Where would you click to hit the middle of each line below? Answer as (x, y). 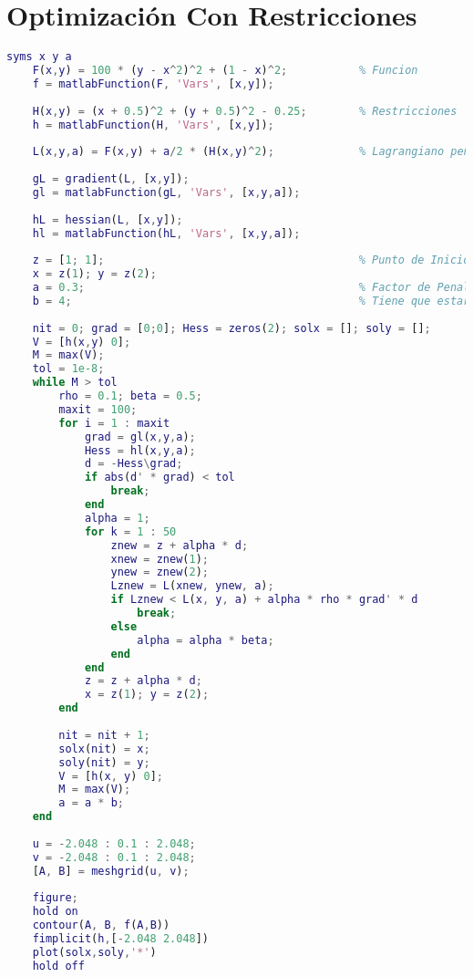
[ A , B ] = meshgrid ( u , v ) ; (111, 871)
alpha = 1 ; (117, 518)
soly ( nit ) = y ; (104, 762)
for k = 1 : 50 (130, 531)
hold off (58, 966)
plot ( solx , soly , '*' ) (94, 952)
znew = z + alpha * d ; (180, 545)
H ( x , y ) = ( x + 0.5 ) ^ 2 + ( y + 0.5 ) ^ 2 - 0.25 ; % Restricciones (245, 111)
